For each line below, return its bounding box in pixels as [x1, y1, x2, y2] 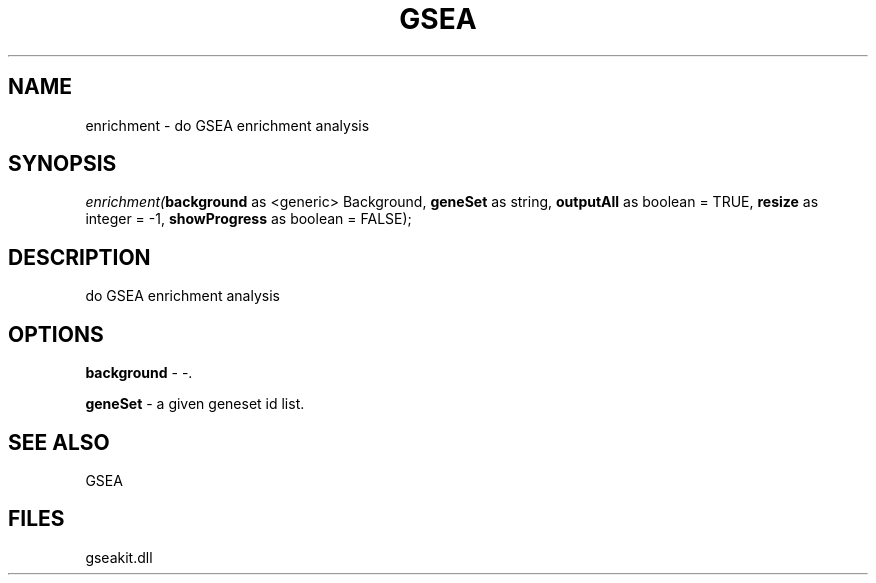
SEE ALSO [8, 429, 110, 455]
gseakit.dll [85, 548, 153, 566]
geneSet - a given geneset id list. [85, 395, 305, 413]
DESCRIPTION [8, 244, 151, 270]
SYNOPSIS [8, 151, 117, 177]
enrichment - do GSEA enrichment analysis [85, 116, 370, 134]
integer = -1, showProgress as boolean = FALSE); [85, 210, 412, 228]
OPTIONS [8, 321, 104, 347]
